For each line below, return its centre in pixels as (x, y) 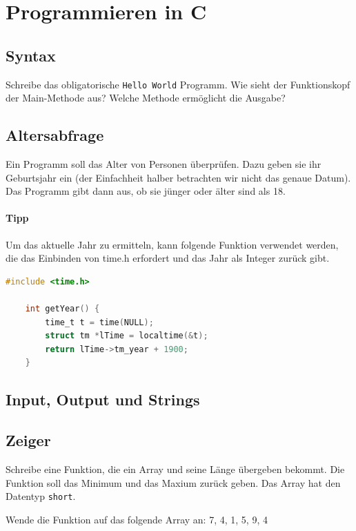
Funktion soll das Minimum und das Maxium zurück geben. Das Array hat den (173, 482)
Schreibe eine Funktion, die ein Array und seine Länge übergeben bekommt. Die (175, 469)
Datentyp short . (41, 496)
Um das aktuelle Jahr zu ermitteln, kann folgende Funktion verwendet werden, (172, 244)
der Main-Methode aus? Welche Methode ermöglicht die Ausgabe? (146, 98)
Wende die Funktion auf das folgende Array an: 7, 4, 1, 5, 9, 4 (137, 519)
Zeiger (28, 440)
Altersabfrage (55, 135)
